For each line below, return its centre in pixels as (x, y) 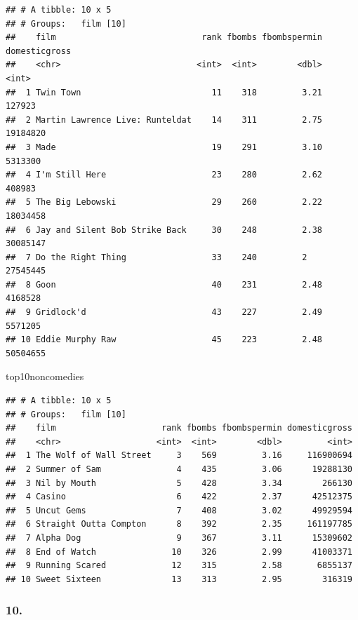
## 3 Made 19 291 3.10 (164, 147)
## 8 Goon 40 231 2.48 (164, 284)
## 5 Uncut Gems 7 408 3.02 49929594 (179, 510)
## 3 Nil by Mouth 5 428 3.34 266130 (179, 483)
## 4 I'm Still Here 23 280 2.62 (164, 175)
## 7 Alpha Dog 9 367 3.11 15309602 (179, 538)
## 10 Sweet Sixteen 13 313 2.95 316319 (179, 579)
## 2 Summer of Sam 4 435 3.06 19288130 (179, 469)
